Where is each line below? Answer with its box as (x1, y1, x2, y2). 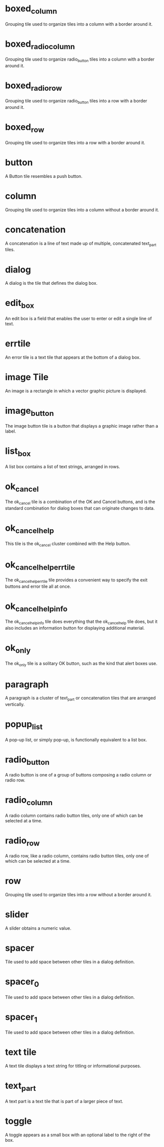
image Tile (5, 371, 49, 382)
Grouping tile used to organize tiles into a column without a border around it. (5, 206, 160, 212)
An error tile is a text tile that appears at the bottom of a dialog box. (5, 354, 141, 360)
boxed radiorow (5, 80, 62, 93)
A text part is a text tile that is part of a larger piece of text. (5, 1098, 124, 1104)
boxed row (5, 122, 45, 135)
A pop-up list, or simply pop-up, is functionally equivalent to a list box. (5, 737, 147, 742)
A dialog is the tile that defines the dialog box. (5, 280, 98, 286)
